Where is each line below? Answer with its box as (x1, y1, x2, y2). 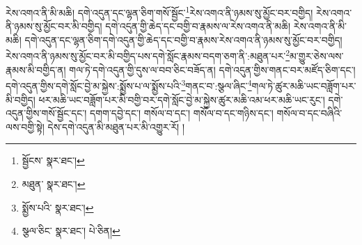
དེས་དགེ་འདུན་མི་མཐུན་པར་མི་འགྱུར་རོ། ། (47, 119, 184, 134)
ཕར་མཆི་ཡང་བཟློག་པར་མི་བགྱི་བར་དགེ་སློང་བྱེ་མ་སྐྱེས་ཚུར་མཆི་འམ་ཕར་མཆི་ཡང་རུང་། (38, 92, 325, 106)
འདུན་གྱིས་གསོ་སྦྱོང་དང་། (6, 106, 87, 120)
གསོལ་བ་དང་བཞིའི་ (276, 106, 343, 120)
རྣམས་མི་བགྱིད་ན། (6, 62, 66, 77)
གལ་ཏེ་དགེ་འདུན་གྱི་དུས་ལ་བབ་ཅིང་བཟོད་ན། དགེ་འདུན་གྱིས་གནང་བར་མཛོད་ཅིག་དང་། (69, 62, 356, 77)
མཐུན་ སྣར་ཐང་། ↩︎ (22, 176, 86, 191)
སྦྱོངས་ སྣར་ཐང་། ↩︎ (22, 153, 85, 168)
